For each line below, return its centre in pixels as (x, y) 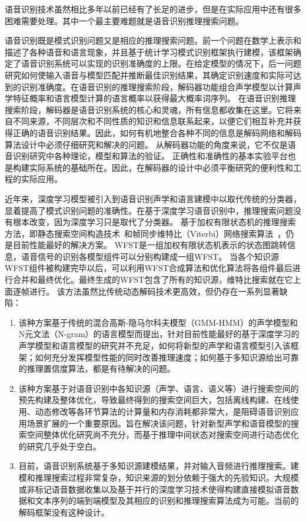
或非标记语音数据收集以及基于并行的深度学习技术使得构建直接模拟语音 (154, 489)
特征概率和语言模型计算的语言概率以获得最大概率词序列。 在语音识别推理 (154, 98)
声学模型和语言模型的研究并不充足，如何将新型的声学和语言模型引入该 (154, 346)
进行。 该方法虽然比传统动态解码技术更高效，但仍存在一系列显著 (154, 291)
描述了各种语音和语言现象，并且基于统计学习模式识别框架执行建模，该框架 (149, 52)
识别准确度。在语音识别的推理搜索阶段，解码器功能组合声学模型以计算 (157, 86)
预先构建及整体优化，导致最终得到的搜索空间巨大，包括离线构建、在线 (154, 400)
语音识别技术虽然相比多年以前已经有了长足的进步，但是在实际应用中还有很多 (153, 9)
